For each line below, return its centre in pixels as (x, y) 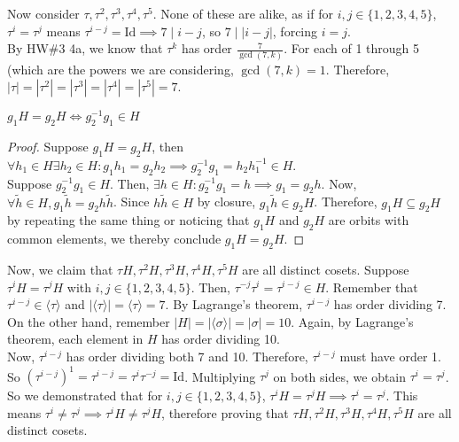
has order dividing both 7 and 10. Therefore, (187, 356)
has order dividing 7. (390, 304)
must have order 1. (390, 356)
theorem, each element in (75, 339)
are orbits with (369, 220)
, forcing (295, 31)
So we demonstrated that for (85, 395)
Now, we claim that (60, 269)
